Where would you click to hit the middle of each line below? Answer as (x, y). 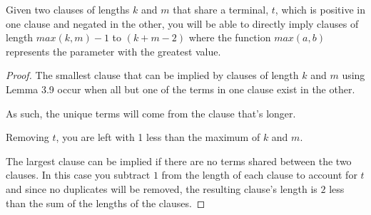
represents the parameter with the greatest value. (113, 51)
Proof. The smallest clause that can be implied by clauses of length (152, 75)
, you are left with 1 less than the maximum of (158, 137)
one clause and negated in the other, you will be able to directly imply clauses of (182, 23)
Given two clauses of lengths (68, 9)
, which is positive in (320, 9)
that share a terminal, (221, 9)
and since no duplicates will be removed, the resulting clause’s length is (162, 188)
